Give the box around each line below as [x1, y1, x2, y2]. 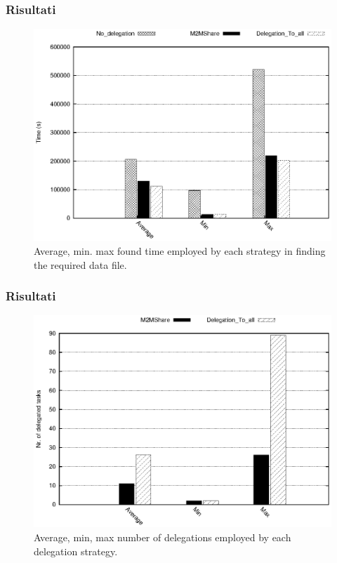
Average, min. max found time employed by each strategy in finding [34, 243, 326, 258]
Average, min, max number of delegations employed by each [34, 530, 291, 545]
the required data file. [34, 257, 127, 272]
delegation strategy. [34, 543, 118, 558]
